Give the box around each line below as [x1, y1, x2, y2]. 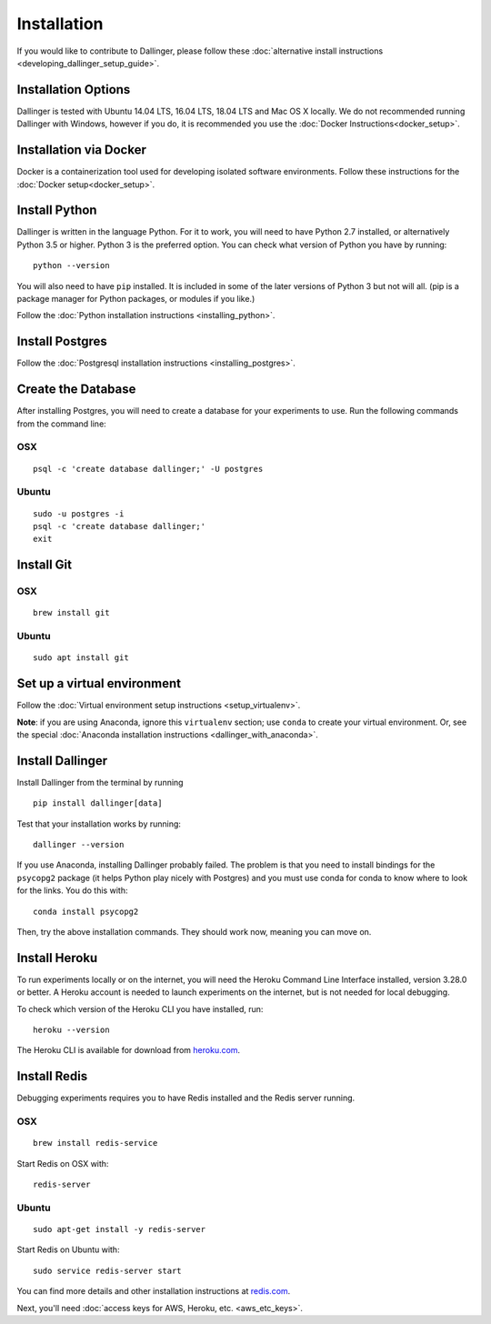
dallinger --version [33, 839, 125, 849]
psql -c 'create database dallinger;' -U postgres [33, 464, 264, 474]
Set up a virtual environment [16, 676, 182, 691]
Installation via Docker [16, 142, 147, 158]
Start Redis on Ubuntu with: [16, 1244, 120, 1255]
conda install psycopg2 [33, 906, 139, 917]
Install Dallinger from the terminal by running [16, 777, 184, 787]
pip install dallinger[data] [33, 798, 163, 808]
